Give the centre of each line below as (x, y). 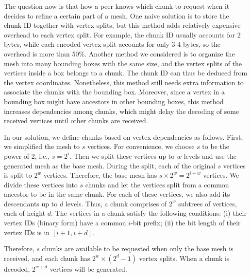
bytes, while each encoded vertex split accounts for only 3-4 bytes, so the (112, 44)
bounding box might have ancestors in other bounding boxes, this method (114, 101)
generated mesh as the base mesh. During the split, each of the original (110, 165)
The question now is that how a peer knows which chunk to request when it (117, 6)
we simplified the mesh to (42, 146)
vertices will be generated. (88, 268)
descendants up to (31, 203)
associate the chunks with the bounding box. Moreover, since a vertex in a (115, 92)
